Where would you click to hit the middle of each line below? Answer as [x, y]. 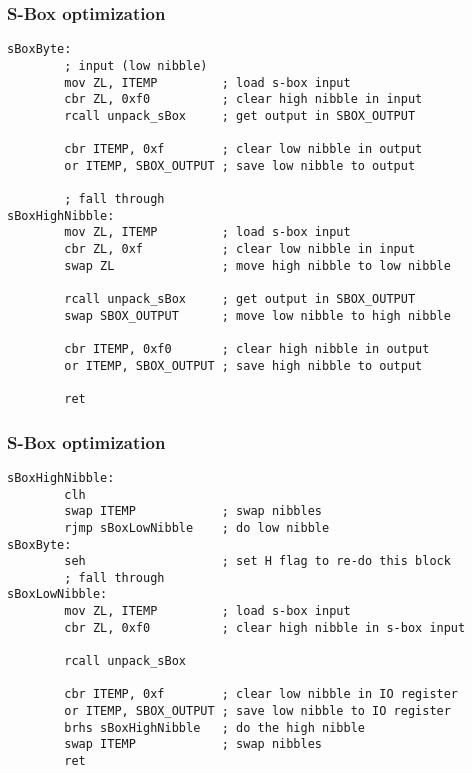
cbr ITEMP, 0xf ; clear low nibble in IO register [261, 694]
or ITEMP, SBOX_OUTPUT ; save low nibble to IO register [257, 711]
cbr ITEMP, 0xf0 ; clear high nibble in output [247, 349]
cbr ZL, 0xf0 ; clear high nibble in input [243, 99]
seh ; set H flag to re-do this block [257, 561]
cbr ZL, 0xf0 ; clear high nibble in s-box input [265, 627]
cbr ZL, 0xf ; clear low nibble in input [240, 249]
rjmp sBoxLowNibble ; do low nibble [197, 527]
